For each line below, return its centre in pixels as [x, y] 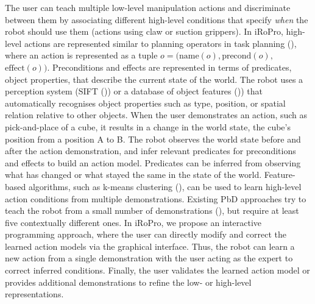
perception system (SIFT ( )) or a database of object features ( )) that [134, 91]
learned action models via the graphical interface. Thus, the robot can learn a [150, 246]
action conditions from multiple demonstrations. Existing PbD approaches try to [156, 198]
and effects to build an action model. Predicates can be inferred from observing [153, 162]
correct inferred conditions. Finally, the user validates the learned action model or [157, 270]
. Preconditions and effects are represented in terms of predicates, [169, 67]
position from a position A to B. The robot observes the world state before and [153, 139]
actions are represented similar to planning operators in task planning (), [160, 43]
